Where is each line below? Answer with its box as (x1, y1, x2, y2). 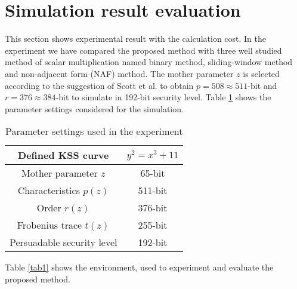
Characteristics (17, 183, 80, 198)
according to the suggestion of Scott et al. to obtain (5, 79, 194, 91)
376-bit (138, 201, 168, 215)
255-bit (138, 218, 168, 232)
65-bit (140, 166, 165, 180)
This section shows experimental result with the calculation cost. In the (5, 32, 267, 45)
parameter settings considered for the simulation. (5, 102, 184, 115)
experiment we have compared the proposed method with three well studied (5, 44, 282, 56)
